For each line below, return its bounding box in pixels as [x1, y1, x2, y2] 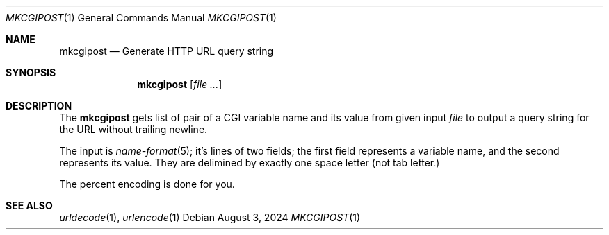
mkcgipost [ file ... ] [137, 78, 222, 90]
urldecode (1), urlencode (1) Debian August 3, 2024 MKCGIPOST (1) [59, 211, 361, 223]
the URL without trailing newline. [59, 123, 208, 135]
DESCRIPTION [6, 100, 72, 112]
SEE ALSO [6, 200, 53, 211]
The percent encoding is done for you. [59, 178, 235, 190]
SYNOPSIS [6, 67, 56, 78]
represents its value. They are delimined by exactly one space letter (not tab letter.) [59, 157, 440, 168]
